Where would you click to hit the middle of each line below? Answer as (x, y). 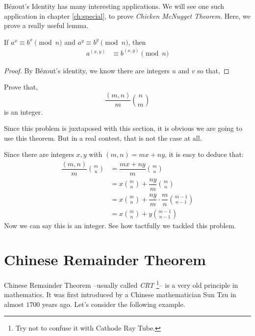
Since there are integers (39, 154)
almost (14, 304)
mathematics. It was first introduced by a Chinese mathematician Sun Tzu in (120, 294)
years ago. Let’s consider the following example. (114, 304)
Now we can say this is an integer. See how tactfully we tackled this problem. (120, 226)
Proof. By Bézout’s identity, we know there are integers (87, 70)
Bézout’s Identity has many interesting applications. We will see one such (114, 6)
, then (137, 42)
